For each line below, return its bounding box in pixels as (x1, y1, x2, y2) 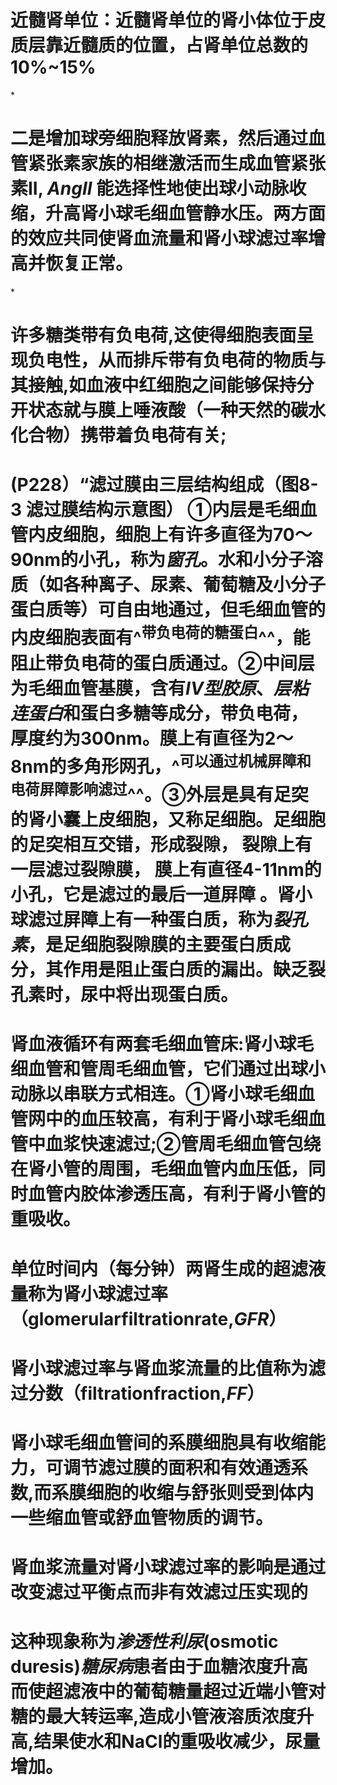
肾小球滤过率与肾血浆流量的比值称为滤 (10, 1357, 327, 1380)
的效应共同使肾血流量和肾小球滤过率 (10, 227, 309, 250)
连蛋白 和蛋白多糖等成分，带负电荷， (10, 702, 309, 725)
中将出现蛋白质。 (98, 984, 239, 1006)
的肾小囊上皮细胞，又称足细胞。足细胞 (10, 809, 327, 831)
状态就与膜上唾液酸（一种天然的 (28, 399, 292, 422)
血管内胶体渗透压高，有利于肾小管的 (28, 1183, 327, 1206)
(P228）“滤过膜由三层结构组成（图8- (10, 474, 319, 496)
